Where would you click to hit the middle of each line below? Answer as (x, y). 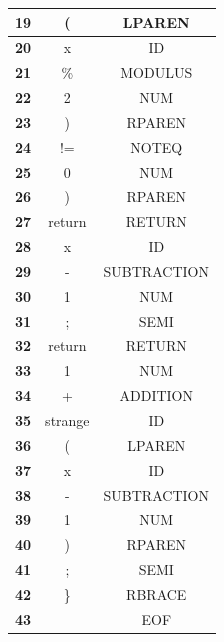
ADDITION (156, 395)
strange (67, 420)
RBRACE (156, 593)
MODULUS (156, 72)
